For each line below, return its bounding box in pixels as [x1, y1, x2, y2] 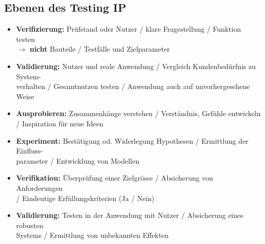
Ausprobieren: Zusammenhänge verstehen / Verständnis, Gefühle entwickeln [16, 108, 261, 119]
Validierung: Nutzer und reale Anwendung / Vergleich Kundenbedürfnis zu [16, 60, 256, 71]
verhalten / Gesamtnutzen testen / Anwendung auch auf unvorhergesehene [16, 81, 250, 92]
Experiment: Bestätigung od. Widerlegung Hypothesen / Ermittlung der [16, 135, 249, 146]
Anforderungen [16, 182, 63, 193]
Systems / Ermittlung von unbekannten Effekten [16, 230, 169, 240]
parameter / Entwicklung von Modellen [16, 155, 140, 166]
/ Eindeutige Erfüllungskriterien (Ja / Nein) [16, 192, 154, 203]
